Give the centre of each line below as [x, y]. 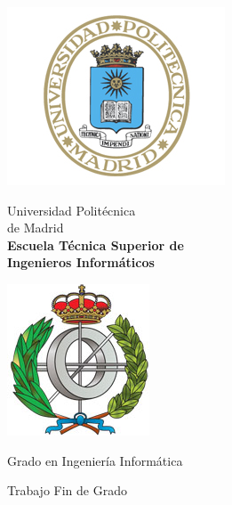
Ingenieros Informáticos [81, 262]
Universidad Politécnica [72, 210]
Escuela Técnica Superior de [96, 244]
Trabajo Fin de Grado [67, 490]
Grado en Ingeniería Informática [95, 460]
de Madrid [36, 228]
